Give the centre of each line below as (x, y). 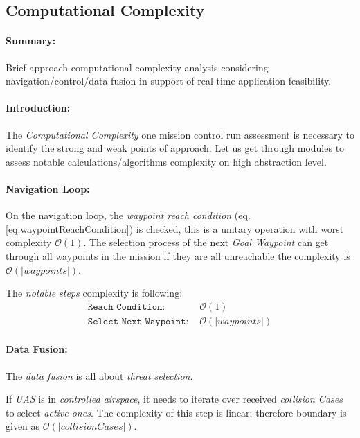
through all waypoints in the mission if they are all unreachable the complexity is (178, 255)
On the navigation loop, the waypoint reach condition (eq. (128, 215)
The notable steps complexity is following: (94, 293)
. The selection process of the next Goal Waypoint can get (206, 242)
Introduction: (38, 108)
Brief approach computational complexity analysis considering (137, 67)
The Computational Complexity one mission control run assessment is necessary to (180, 134)
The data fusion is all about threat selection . (99, 375)
